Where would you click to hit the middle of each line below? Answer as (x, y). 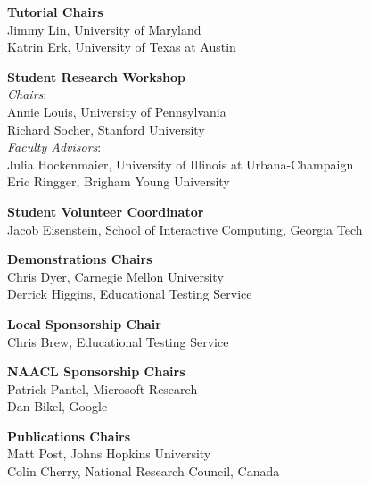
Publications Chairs (69, 436)
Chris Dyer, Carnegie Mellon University (115, 276)
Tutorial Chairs (55, 12)
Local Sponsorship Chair (84, 323)
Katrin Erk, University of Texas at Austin (122, 47)
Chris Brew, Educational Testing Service (118, 341)
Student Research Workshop (97, 76)
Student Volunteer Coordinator (106, 211)
